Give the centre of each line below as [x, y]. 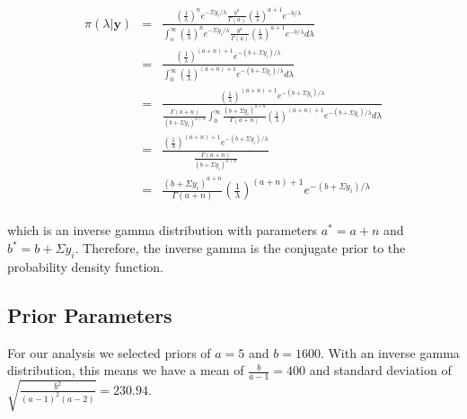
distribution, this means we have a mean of [126, 370]
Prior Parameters [90, 314]
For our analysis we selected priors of [109, 352]
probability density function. [86, 266]
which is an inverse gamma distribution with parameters [163, 230]
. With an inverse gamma [390, 352]
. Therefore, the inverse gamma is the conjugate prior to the [240, 248]
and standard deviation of [380, 370]
